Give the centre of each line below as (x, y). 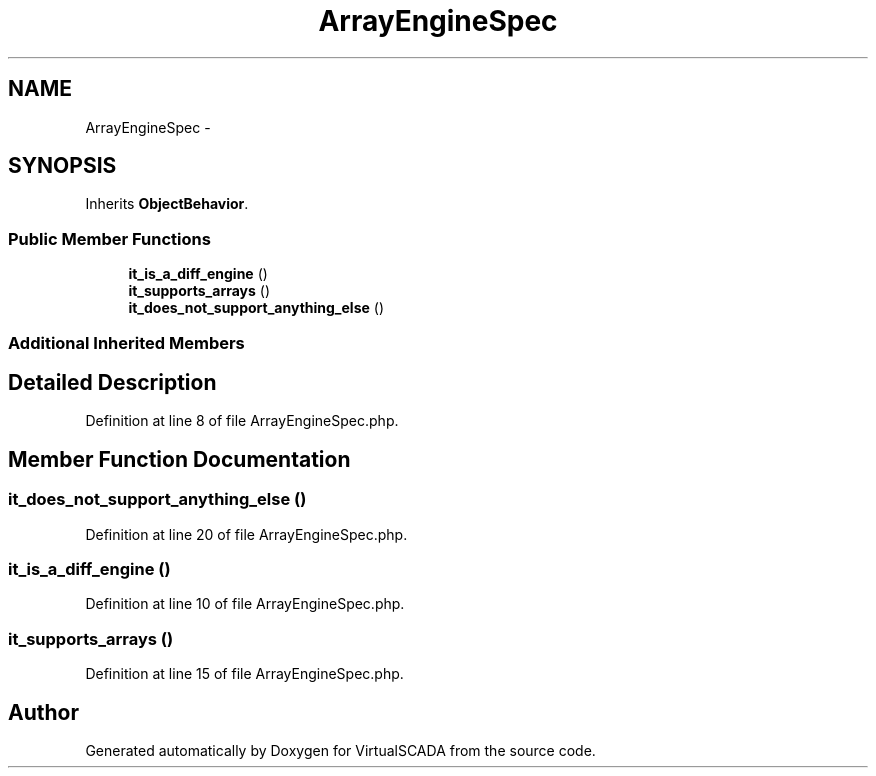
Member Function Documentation (179, 459)
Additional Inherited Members (126, 342)
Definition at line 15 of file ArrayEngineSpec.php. (244, 674)
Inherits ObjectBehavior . (167, 204)
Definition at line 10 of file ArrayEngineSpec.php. (245, 604)
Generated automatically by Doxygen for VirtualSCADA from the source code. (340, 750)
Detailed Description (112, 382)
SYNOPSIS (62, 166)
